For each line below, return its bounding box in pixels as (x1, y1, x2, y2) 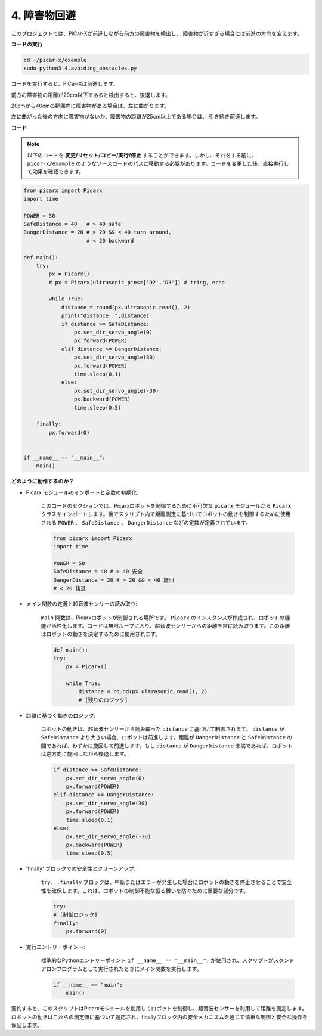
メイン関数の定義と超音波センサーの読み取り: (26, 600, 138, 607)
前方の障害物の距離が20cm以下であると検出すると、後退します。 (11, 91, 171, 98)
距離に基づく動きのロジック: (26, 712, 96, 719)
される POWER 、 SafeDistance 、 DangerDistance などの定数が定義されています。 (41, 519, 252, 526)
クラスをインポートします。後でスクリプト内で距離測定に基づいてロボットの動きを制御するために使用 (41, 510, 291, 518)
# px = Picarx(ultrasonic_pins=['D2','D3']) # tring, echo (48, 279, 225, 286)
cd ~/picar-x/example (23, 57, 87, 63)
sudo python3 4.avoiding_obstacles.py (23, 65, 137, 72)
